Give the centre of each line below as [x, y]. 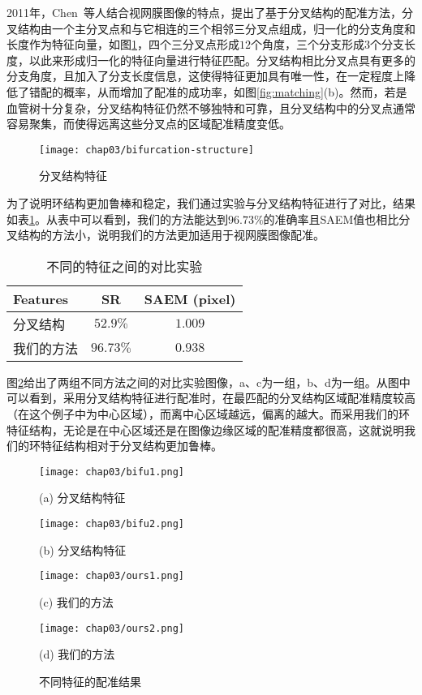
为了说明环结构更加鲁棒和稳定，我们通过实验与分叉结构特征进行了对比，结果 [211, 203]
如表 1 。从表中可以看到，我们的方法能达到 [117, 219]
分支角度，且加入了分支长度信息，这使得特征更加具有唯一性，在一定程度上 [205, 76]
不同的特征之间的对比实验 [125, 266]
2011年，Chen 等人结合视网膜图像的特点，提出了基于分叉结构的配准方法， [204, 12]
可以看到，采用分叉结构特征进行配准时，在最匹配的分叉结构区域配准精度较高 [211, 398]
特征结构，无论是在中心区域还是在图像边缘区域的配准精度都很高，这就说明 [205, 429]
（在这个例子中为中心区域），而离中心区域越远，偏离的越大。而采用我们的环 [208, 413]
